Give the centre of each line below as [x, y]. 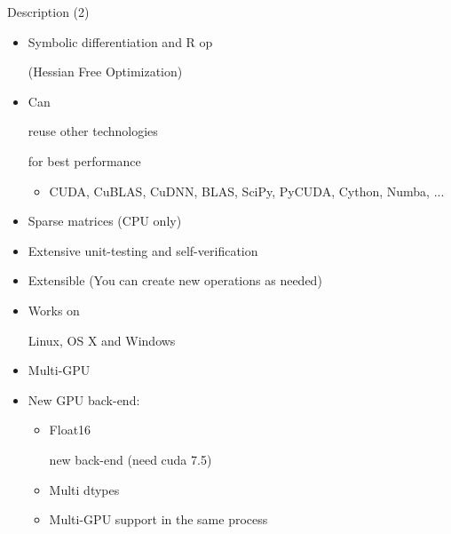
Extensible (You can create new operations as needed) [175, 280]
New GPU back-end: [84, 399]
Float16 [70, 430]
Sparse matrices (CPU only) [105, 221]
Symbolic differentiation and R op [120, 41]
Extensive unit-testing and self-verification [143, 250]
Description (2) [48, 12]
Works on [54, 310]
